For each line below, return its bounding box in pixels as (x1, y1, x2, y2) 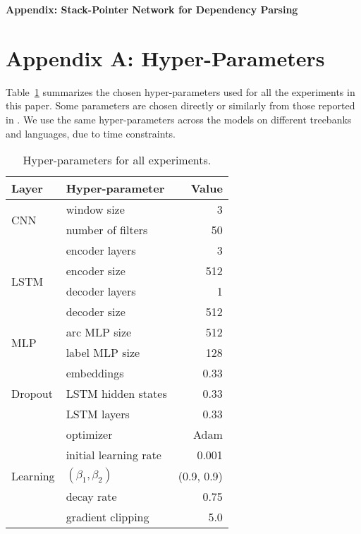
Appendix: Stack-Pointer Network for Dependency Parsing (6, 2, 298, 16)
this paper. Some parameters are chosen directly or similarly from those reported (6, 98, 355, 113)
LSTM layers (66, 406, 130, 423)
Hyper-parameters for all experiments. (23, 152, 212, 169)
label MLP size (66, 344, 140, 361)
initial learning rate (66, 447, 161, 463)
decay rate (66, 488, 117, 505)
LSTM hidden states (66, 385, 167, 402)
